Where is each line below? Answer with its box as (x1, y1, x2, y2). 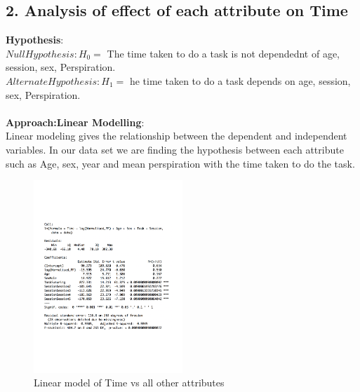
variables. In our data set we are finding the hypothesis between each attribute (6, 142, 344, 156)
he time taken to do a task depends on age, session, (129, 73, 351, 88)
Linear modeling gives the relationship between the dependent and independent (6, 128, 347, 143)
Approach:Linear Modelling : (6, 114, 145, 129)
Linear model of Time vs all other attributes (34, 375, 225, 390)
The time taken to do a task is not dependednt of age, (107, 46, 340, 60)
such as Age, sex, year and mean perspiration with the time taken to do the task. (6, 156, 355, 170)
